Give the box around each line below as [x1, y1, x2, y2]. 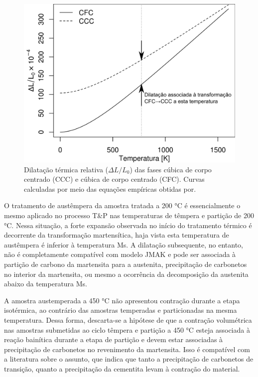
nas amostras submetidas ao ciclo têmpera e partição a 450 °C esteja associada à [4, 324, 250, 335]
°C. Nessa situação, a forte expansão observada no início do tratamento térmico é [4, 220, 252, 230]
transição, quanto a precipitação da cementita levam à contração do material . [4, 363, 240, 374]
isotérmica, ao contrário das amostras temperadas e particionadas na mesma [4, 305, 237, 315]
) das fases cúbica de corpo [129, 164, 212, 174]
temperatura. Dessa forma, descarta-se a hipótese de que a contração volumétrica [4, 314, 252, 325]
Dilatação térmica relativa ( [24, 164, 109, 174]
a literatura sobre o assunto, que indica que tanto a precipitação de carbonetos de [4, 354, 254, 364]
